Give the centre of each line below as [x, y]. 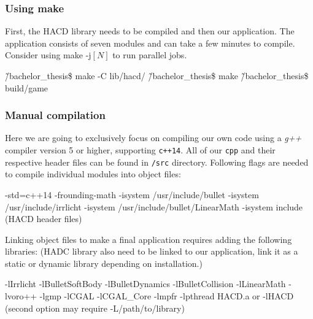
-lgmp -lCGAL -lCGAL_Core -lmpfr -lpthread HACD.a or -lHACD [167, 296]
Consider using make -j [48, 55]
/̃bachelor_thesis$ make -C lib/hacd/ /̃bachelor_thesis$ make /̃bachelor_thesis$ [157, 75]
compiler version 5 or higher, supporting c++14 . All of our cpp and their [140, 150]
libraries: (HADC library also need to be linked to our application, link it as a [152, 251]
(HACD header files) [44, 219]
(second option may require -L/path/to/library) [95, 308]
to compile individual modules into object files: [93, 174]
